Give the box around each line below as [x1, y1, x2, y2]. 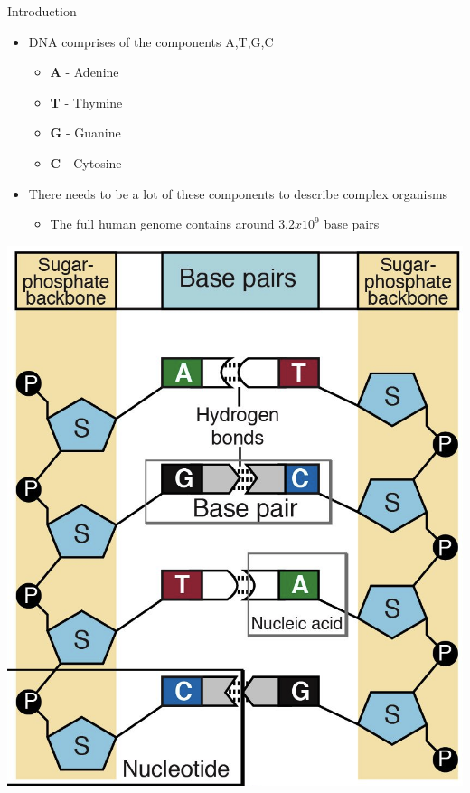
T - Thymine [50, 92, 123, 111]
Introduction [7, 2, 77, 20]
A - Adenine [50, 62, 119, 81]
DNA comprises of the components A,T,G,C [28, 32, 274, 51]
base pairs [324, 214, 380, 233]
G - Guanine [50, 123, 121, 142]
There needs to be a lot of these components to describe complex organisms [28, 184, 448, 203]
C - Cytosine [50, 153, 122, 172]
